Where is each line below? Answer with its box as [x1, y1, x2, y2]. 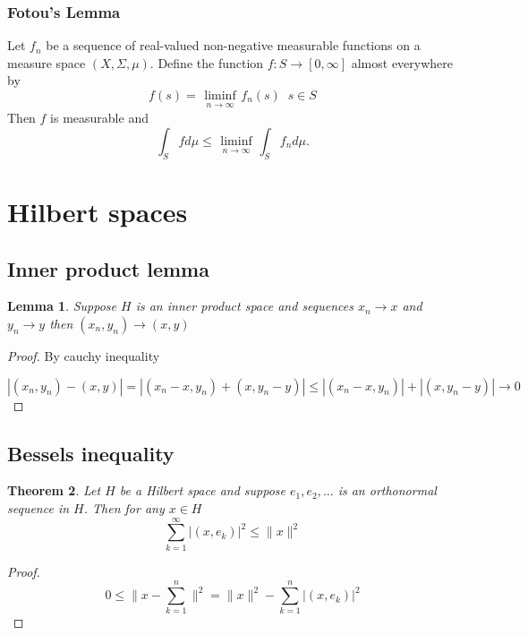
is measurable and [50, 108, 149, 127]
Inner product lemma [7, 254, 209, 282]
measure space [7, 53, 86, 72]
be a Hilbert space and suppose [119, 481, 286, 500]
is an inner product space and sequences [135, 296, 353, 315]
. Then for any [83, 498, 165, 517]
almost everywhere [351, 53, 454, 72]
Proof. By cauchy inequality [7, 347, 160, 365]
